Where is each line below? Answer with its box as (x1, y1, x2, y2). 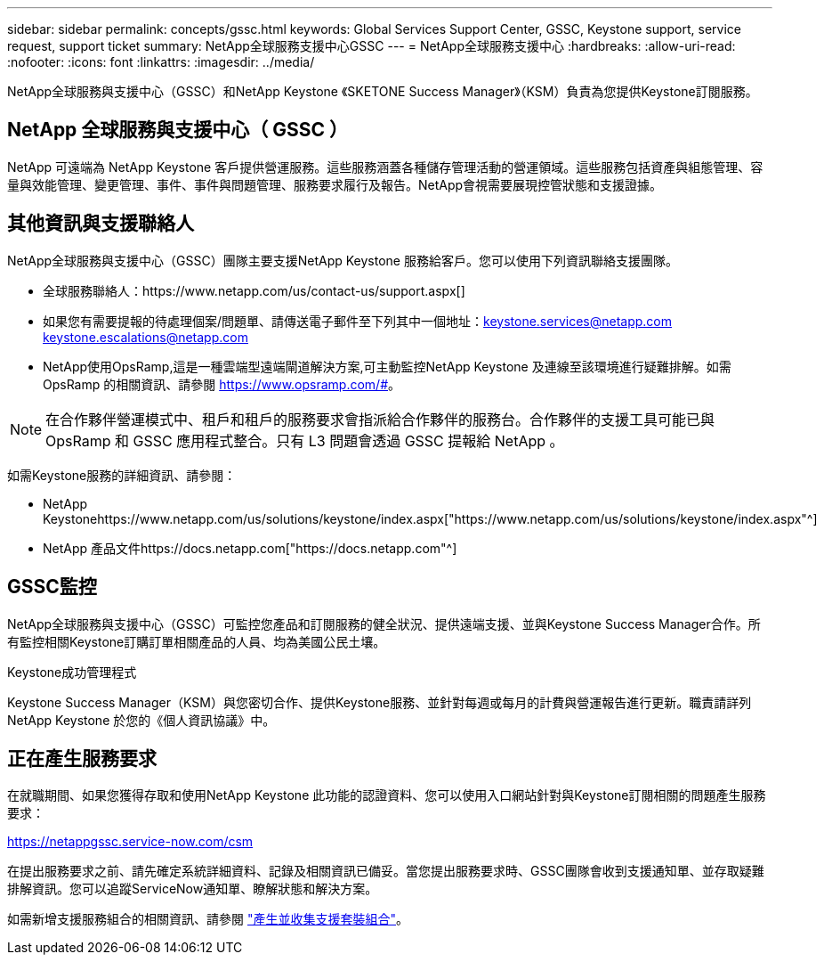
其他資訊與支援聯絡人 (7, 212, 194, 235)
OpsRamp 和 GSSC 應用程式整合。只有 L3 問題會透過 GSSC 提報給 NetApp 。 (45, 431, 564, 450)
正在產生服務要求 (7, 746, 157, 770)
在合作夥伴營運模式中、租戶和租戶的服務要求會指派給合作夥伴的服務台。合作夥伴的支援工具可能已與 (45, 410, 715, 428)
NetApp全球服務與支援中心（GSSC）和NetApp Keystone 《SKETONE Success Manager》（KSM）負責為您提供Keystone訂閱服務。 (7, 84, 758, 99)
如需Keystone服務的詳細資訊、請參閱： (7, 467, 237, 483)
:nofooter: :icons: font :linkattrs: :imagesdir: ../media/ (7, 54, 315, 69)
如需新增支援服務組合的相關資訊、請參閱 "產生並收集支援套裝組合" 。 (7, 911, 408, 927)
